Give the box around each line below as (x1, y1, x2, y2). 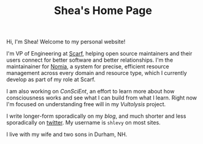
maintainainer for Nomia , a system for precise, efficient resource (6, 63, 170, 70)
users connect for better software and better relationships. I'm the (6, 56, 174, 64)
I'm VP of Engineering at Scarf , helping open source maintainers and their (6, 50, 193, 57)
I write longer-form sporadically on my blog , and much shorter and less (6, 112, 186, 120)
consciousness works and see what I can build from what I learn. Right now (6, 94, 197, 101)
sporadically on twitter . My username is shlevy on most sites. (6, 119, 161, 126)
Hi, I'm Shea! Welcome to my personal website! (6, 38, 126, 46)
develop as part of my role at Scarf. (6, 76, 96, 83)
